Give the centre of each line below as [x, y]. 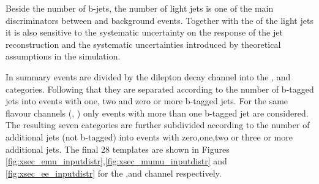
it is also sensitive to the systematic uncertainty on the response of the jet [144, 32]
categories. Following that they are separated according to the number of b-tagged [160, 89]
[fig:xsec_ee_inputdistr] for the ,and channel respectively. [114, 173]
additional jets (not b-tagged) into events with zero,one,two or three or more [149, 136]
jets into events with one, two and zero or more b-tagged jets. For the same [147, 101]
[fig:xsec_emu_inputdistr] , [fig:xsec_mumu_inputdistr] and [116, 161]
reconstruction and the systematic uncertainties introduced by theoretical [143, 44]
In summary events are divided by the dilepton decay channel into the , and [148, 76]
